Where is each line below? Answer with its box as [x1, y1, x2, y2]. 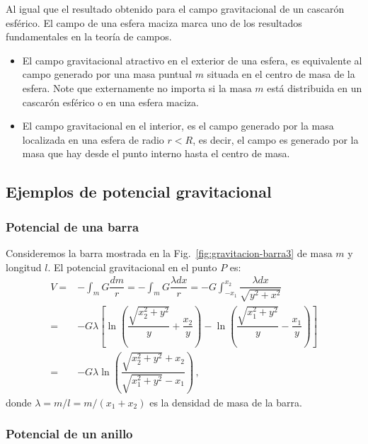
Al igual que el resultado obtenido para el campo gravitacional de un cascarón [6, 1, 345, 16]
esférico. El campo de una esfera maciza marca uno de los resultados [6, 15, 302, 30]
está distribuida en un [267, 80, 362, 95]
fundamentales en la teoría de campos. [6, 29, 172, 44]
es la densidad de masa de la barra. [149, 394, 302, 409]
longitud [6, 259, 42, 274]
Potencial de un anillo [6, 425, 133, 443]
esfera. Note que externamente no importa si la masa [22, 80, 252, 95]
